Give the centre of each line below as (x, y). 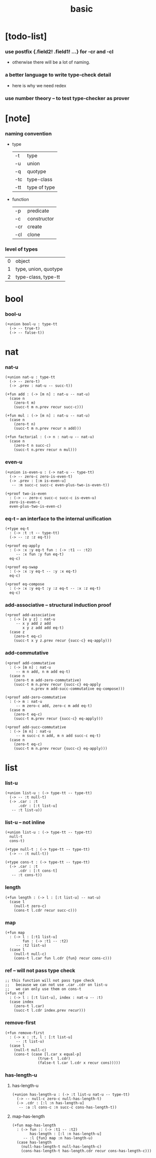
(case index (22, 1002)
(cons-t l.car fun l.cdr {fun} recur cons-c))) (63, 958)
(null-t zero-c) (30, 906)
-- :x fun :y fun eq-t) (40, 555)
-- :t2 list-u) (31, 946)
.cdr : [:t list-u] (37, 806)
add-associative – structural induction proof (58, 605)
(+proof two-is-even (26, 494)
